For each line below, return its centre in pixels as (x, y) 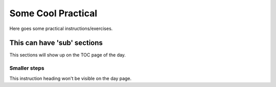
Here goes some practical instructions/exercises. (61, 28)
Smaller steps (27, 68)
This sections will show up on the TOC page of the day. (68, 55)
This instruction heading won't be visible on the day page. (71, 78)
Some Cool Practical (53, 13)
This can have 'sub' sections (56, 43)
